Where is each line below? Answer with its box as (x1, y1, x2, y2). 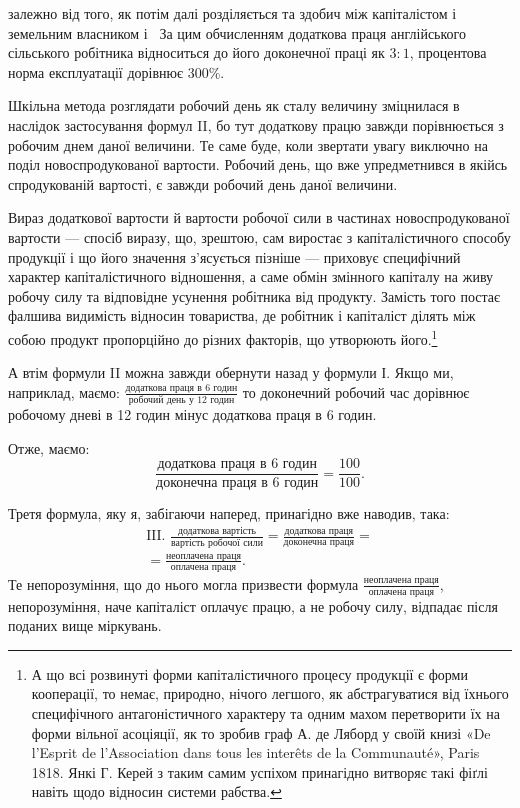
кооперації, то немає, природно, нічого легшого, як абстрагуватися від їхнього (31, 683, 509, 704)
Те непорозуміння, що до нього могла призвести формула (8, 573, 359, 594)
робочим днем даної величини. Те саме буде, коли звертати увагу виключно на (8, 134, 488, 155)
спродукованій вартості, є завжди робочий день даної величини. (8, 173, 398, 194)
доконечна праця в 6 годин (156, 476, 319, 491)
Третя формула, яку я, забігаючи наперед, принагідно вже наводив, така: (8, 503, 450, 524)
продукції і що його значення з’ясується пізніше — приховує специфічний (8, 246, 461, 267)
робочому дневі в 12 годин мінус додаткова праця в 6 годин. (8, 404, 377, 425)
